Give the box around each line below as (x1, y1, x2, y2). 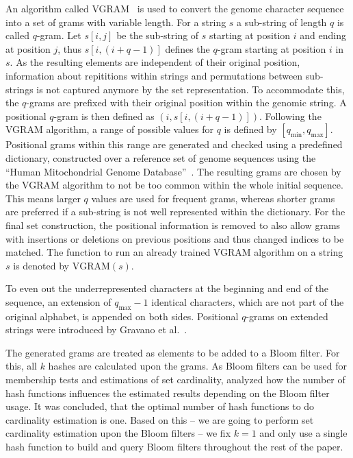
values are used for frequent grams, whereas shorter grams (91, 191, 335, 205)
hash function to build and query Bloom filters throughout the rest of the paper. (5, 439, 343, 454)
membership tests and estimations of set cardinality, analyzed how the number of (5, 372, 345, 387)
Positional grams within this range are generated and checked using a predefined (5, 137, 343, 152)
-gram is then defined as (53, 108, 155, 123)
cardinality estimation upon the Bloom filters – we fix (5, 426, 231, 440)
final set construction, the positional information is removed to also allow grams (5, 217, 341, 232)
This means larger (5, 191, 81, 205)
